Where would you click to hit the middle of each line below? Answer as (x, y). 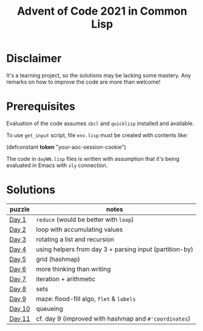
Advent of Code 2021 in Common (102, 11)
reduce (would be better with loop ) (85, 219)
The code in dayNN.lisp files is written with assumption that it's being (93, 158)
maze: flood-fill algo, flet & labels (86, 299)
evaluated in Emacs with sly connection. (57, 165)
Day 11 (20, 318)
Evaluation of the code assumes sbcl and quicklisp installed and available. (100, 123)
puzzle (20, 209)
